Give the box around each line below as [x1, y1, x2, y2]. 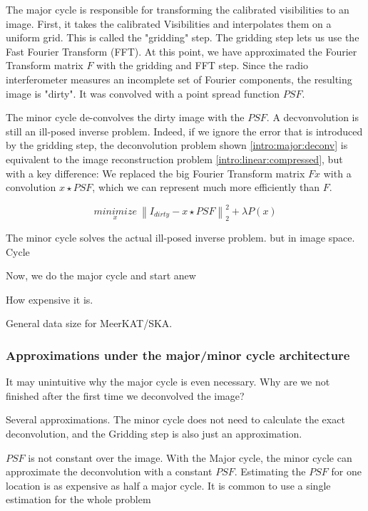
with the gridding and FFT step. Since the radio [96, 58, 308, 73]
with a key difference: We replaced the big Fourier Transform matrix [6, 165, 305, 180]
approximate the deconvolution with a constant [6, 464, 213, 479]
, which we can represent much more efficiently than [92, 180, 320, 195]
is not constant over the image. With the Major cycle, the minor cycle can [28, 450, 352, 465]
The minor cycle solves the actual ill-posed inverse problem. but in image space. [6, 230, 355, 245]
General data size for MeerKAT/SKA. [6, 316, 173, 331]
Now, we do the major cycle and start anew [6, 268, 196, 283]
